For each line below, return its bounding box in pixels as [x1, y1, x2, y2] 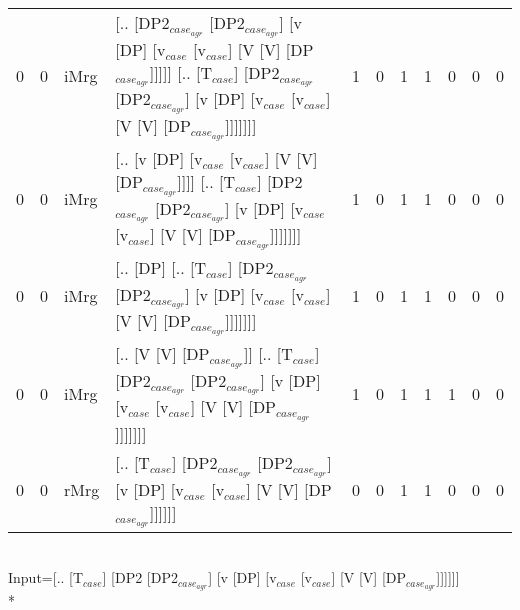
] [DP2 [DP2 [102, 567, 178, 588]
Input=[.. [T [8, 567, 84, 588]
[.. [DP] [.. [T [115, 255, 206, 279]
